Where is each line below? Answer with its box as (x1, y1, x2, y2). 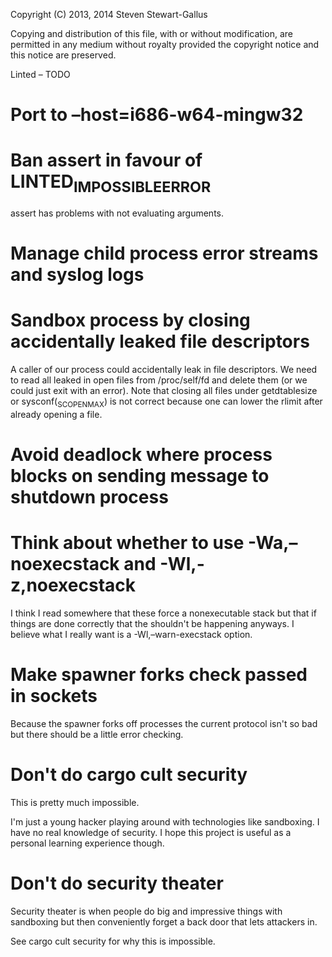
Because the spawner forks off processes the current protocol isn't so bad (10, 717, 318, 729)
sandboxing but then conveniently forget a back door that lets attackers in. (10, 915, 318, 928)
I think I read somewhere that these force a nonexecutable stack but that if (10, 607, 317, 619)
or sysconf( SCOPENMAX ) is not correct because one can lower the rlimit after (10, 395, 323, 409)
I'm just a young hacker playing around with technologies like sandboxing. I (10, 815, 320, 828)
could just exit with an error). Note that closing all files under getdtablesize (10, 384, 318, 396)
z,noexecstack (10, 574, 136, 597)
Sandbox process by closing (10, 309, 251, 332)
